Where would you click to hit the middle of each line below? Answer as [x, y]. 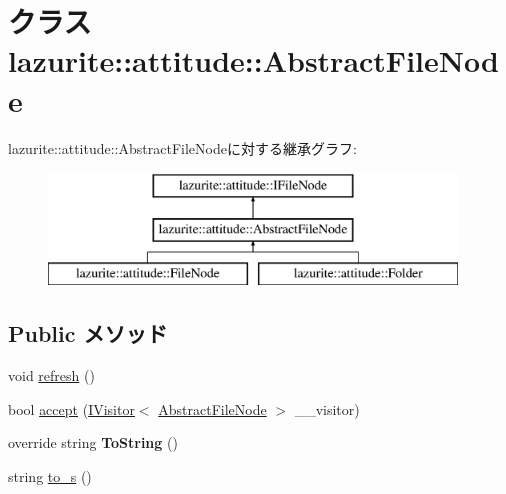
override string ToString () [93, 442]
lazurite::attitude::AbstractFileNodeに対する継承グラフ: [182, 147]
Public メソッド [88, 333]
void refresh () [51, 375]
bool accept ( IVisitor [71, 408]
